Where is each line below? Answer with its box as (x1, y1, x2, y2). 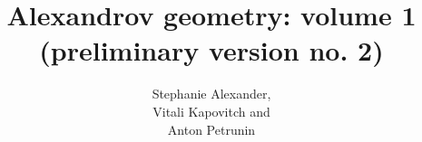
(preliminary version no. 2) (39, 32, 384, 69)
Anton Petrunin (167, 119, 256, 138)
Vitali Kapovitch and (152, 101, 270, 120)
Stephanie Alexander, (152, 84, 271, 103)
